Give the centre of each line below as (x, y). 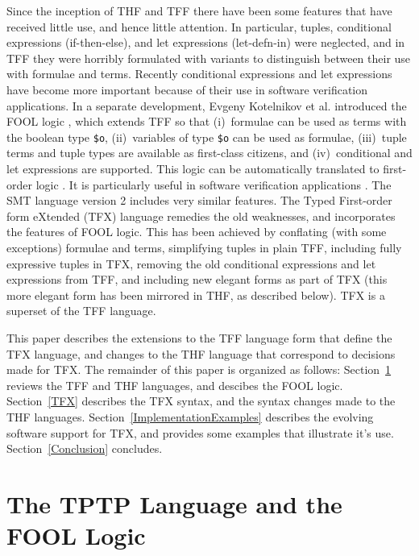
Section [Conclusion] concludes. (85, 448)
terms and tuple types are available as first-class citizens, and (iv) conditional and (209, 153)
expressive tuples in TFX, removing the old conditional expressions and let (191, 263)
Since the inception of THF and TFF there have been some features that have (199, 10)
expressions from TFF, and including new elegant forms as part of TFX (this (197, 279)
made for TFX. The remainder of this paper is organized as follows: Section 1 (199, 369)
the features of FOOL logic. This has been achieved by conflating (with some (197, 232)
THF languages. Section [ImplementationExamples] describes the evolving (190, 416)
